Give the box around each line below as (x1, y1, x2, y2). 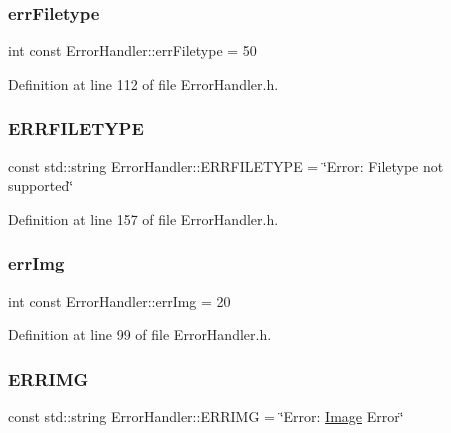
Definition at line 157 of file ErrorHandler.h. (8, 208, 279, 229)
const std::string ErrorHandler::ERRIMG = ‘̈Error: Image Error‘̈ (8, 406, 404, 427)
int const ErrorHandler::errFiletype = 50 (8, 40, 257, 61)
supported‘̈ (8, 175, 74, 196)
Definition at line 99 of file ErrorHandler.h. (8, 324, 272, 345)
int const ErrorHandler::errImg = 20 (8, 290, 231, 311)
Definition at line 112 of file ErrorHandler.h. (8, 73, 279, 94)
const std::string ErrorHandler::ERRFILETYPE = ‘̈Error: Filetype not (8, 155, 444, 176)
